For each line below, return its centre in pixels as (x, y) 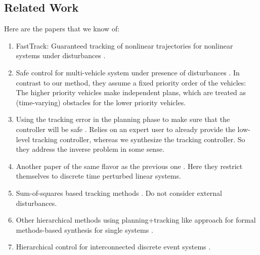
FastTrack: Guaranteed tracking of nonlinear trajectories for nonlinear (124, 45)
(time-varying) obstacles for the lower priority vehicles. (101, 102)
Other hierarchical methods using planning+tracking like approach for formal (136, 220)
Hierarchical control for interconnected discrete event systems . (113, 247)
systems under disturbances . (61, 55)
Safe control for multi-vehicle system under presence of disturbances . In (128, 72)
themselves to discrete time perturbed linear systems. (98, 176)
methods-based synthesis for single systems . (84, 229)
